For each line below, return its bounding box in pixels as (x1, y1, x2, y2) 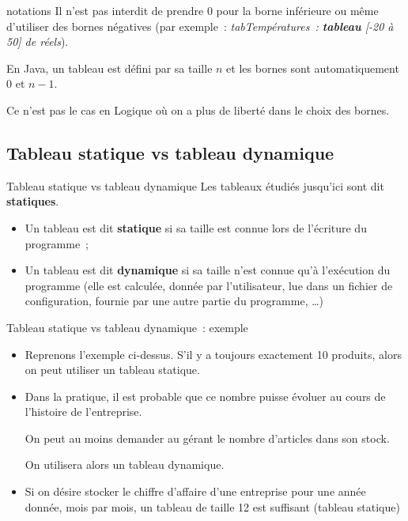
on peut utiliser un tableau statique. (25, 361, 200, 378)
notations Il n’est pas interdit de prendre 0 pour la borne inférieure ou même (6, 2, 379, 18)
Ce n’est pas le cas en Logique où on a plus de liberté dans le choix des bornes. (6, 101, 390, 118)
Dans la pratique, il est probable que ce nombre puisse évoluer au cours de (25, 387, 386, 404)
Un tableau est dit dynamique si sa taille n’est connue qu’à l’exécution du (25, 262, 391, 278)
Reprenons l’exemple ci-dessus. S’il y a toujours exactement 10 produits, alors (25, 345, 402, 362)
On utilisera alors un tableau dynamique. (25, 456, 225, 473)
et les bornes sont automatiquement (226, 59, 399, 76)
